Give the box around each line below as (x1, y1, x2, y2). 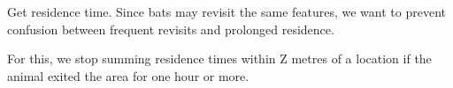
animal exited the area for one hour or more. (7, 66, 250, 84)
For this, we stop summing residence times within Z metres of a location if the (7, 49, 432, 68)
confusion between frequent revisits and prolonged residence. (7, 19, 334, 38)
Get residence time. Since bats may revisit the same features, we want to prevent (7, 3, 446, 20)
